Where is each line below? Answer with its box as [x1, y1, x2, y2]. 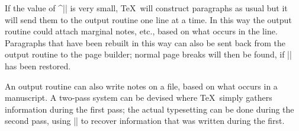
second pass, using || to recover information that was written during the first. [5, 114, 285, 127]
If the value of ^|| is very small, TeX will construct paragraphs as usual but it [5, 2, 288, 14]
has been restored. [5, 59, 71, 72]
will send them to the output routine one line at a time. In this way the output [5, 13, 292, 25]
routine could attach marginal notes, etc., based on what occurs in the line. [5, 25, 278, 37]
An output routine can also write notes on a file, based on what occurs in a [5, 79, 278, 92]
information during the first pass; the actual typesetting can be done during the [5, 103, 294, 115]
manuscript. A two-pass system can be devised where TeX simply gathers [5, 91, 272, 104]
